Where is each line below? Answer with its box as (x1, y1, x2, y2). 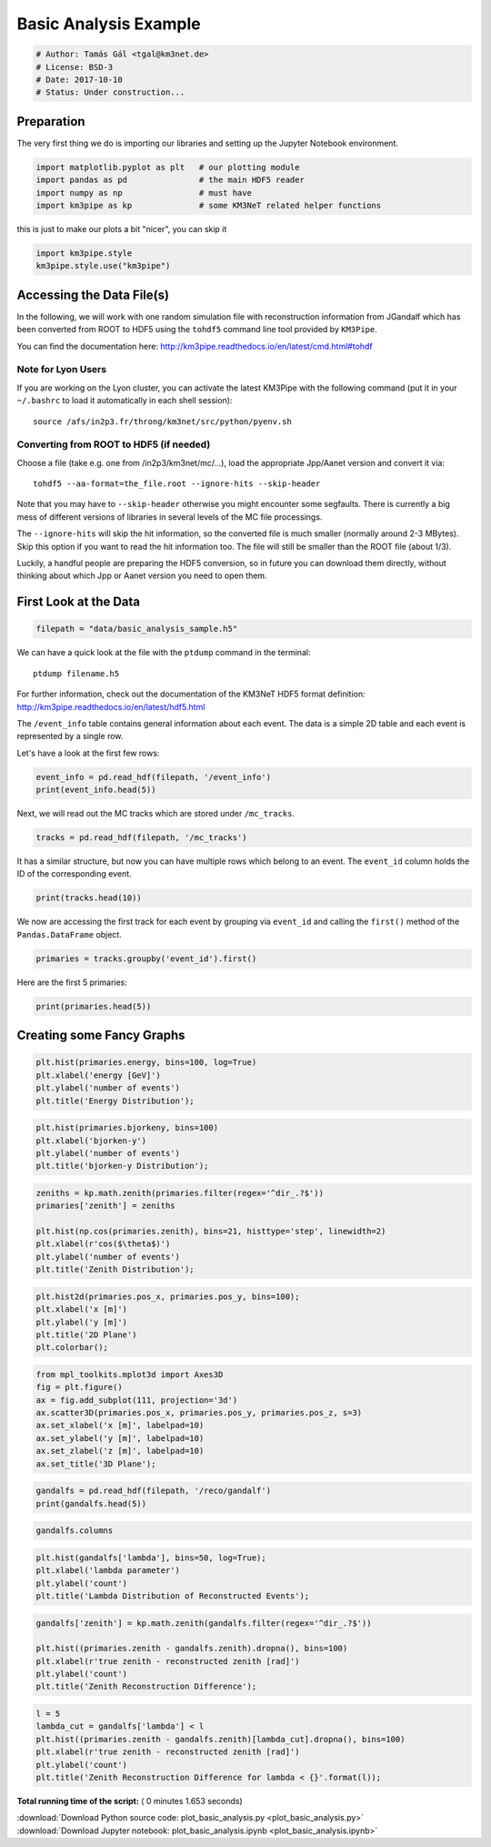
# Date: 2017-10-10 (35, 74, 123, 85)
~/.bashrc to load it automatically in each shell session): (16, 395, 233, 406)
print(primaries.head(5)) (35, 1001, 152, 1011)
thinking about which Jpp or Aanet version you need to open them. (16, 570, 267, 582)
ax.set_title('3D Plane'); (35, 1458, 156, 1469)
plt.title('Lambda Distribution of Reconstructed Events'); (35, 1590, 310, 1601)
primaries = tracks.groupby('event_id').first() (35, 953, 257, 964)
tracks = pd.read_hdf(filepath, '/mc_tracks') (35, 833, 247, 843)
